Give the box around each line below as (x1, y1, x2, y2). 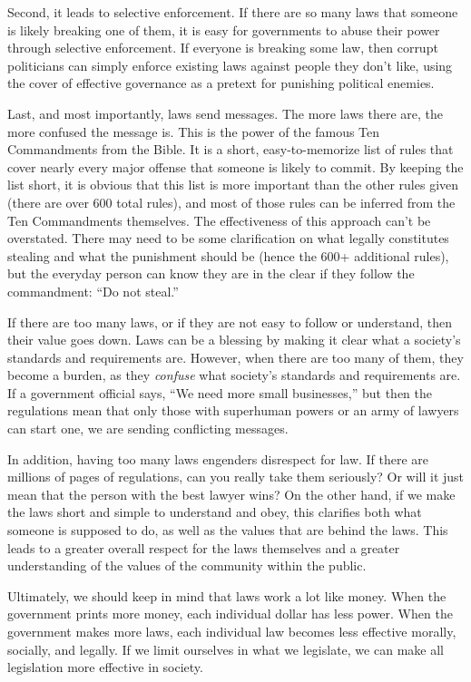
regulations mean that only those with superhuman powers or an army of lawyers (7, 401, 459, 420)
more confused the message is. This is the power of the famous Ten (7, 122, 380, 141)
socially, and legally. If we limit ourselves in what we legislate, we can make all (7, 639, 444, 658)
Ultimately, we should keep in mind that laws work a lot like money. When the (7, 586, 446, 605)
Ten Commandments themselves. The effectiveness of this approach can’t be (7, 210, 431, 229)
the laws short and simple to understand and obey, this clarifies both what (7, 502, 422, 521)
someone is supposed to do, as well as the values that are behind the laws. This (7, 521, 448, 540)
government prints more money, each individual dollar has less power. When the (7, 604, 453, 623)
